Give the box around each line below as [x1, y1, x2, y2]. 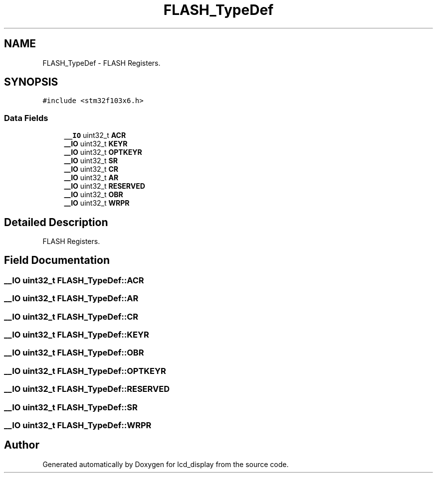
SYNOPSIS [4, 76, 58, 89]
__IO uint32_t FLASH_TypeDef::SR [4, 402, 138, 412]
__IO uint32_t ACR [64, 131, 126, 140]
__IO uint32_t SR [64, 156, 118, 165]
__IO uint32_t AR [64, 173, 119, 182]
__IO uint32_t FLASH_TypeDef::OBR [4, 348, 144, 358]
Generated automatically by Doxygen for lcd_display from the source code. [42, 460, 289, 469]
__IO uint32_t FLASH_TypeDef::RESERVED [4, 384, 170, 394]
